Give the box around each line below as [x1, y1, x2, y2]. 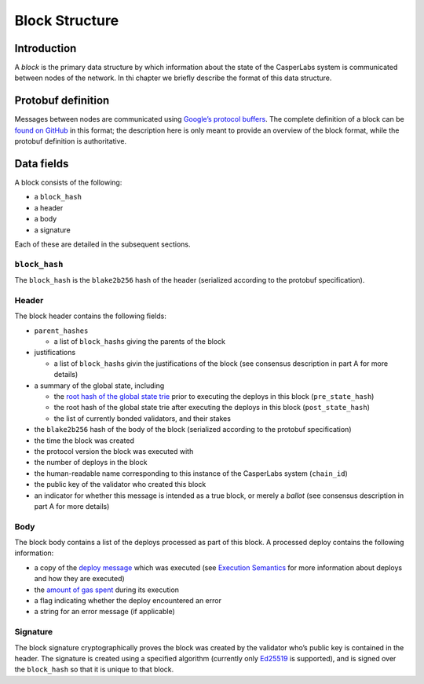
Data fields [14, 157, 69, 170]
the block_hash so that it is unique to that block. [14, 664, 174, 675]
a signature [34, 225, 71, 235]
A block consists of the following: [14, 177, 122, 188]
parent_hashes [34, 326, 89, 335]
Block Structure [14, 12, 119, 29]
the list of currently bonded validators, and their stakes [53, 413, 232, 423]
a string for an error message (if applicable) [34, 607, 176, 616]
